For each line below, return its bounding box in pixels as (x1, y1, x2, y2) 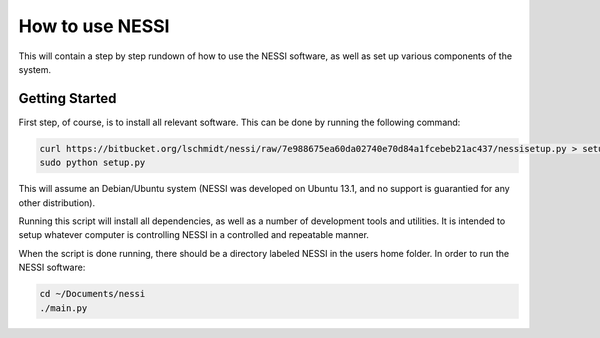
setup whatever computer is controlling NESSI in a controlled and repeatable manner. (18, 229, 370, 241)
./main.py (39, 302, 88, 314)
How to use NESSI (18, 15, 170, 37)
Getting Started (18, 90, 117, 107)
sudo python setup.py (39, 157, 146, 169)
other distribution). (18, 196, 95, 209)
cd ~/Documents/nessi (39, 288, 146, 300)
